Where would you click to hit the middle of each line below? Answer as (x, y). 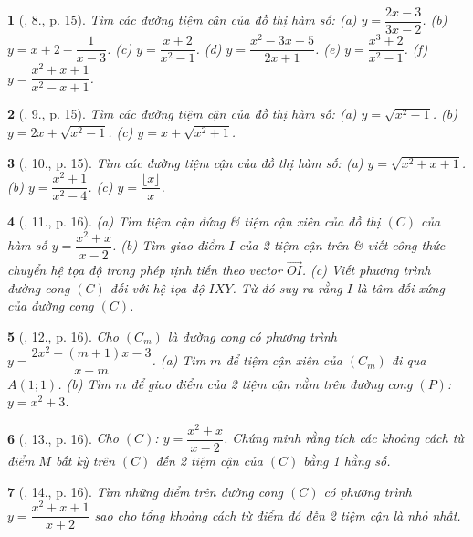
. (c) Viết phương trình (366, 270)
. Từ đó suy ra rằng (287, 287)
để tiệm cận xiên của (284, 360)
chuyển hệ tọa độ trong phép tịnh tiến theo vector (145, 270)
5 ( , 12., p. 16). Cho (63, 336)
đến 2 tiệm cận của (209, 461)
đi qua (409, 360)
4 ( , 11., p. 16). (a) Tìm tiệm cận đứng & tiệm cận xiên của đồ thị (194, 221)
